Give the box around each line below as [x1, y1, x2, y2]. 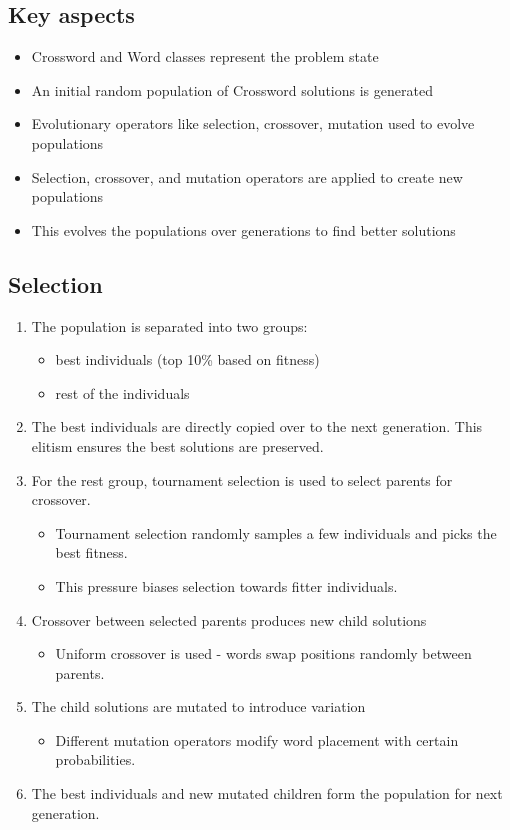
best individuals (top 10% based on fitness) [55, 349, 320, 370]
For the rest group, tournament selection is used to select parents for [31, 469, 453, 490]
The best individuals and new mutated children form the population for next [31, 783, 503, 804]
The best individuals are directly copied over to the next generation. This [31, 416, 483, 437]
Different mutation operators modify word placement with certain [55, 729, 459, 750]
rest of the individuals [55, 382, 190, 403]
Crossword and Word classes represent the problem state [31, 46, 379, 67]
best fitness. [55, 542, 128, 563]
